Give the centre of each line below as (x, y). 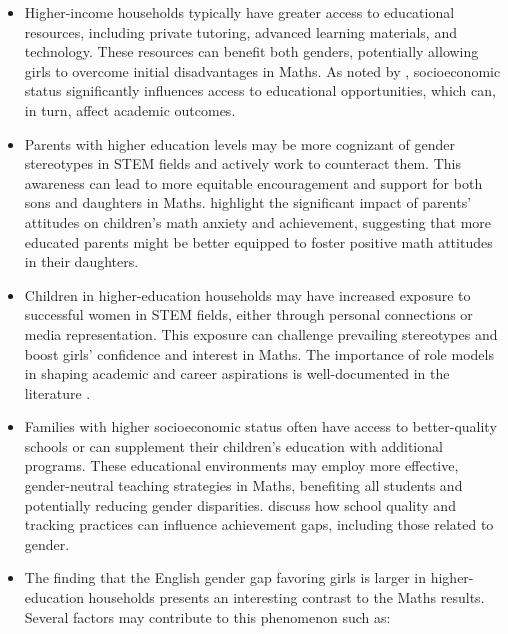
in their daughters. (81, 261)
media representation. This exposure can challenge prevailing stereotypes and (261, 333)
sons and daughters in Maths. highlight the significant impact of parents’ (248, 202)
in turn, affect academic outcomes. (130, 109)
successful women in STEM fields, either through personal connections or (248, 314)
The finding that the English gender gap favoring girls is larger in (225, 577)
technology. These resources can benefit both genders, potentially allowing (251, 51)
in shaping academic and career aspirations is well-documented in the (237, 373)
